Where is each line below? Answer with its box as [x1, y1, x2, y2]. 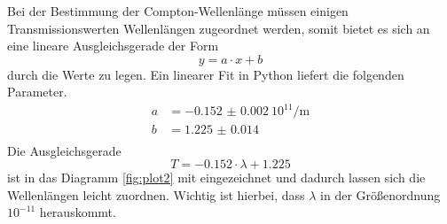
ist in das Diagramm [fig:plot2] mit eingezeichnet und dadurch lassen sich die [7, 168, 426, 187]
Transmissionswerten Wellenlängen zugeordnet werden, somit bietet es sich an [7, 19, 430, 37]
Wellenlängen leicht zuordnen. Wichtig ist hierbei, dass [7, 185, 305, 204]
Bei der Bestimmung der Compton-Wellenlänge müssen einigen [7, 2, 349, 19]
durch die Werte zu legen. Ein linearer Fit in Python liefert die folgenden [7, 65, 404, 83]
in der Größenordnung [320, 185, 441, 204]
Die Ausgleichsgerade [7, 141, 122, 159]
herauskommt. [39, 203, 116, 221]
